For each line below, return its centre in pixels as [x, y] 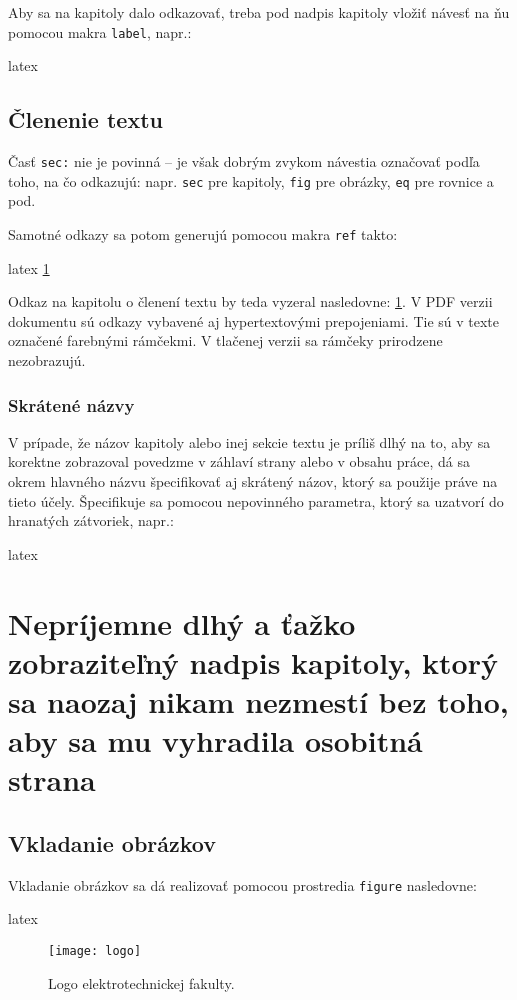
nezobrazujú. [47, 359]
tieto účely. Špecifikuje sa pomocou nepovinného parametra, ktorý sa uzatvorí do [256, 500]
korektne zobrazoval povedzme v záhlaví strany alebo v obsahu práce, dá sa [239, 461]
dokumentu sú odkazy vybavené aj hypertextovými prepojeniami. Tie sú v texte [254, 320]
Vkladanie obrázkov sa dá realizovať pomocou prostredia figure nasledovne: [242, 884]
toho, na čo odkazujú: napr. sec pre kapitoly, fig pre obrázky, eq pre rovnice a [251, 180]
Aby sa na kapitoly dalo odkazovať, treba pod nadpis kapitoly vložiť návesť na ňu [259, 12]
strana [52, 779]
